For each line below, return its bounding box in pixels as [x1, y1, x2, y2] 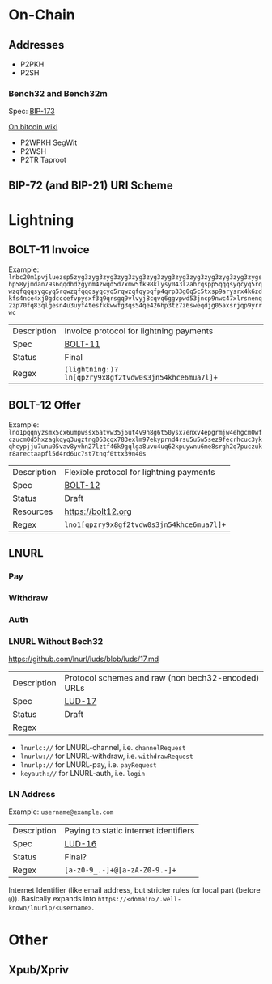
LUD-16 [64, 838, 97, 850]
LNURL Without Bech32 [8, 635, 104, 647]
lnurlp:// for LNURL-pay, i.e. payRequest [19, 759, 157, 770]
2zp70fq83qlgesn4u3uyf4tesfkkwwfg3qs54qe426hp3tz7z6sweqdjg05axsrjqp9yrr [8, 301, 263, 309]
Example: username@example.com [8, 807, 114, 816]
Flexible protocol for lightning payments [64, 466, 215, 477]
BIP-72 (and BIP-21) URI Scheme [8, 178, 173, 192]
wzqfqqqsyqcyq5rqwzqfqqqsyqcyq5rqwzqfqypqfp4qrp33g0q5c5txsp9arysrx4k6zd [8, 287, 263, 295]
